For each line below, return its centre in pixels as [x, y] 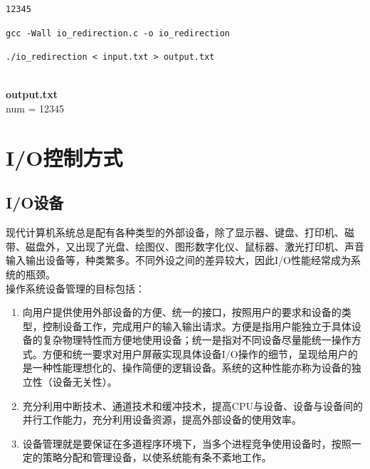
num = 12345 [35, 108]
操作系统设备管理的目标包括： [75, 288]
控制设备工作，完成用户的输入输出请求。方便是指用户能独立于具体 [197, 326]
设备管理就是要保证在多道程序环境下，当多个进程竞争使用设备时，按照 [187, 443]
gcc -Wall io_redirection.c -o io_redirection [118, 33]
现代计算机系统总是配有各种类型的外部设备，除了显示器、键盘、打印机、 [175, 232]
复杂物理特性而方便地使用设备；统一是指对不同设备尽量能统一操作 [197, 340]
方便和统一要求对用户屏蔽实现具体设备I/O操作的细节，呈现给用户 [195, 353]
